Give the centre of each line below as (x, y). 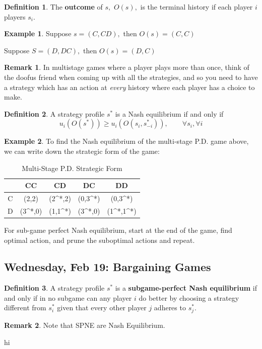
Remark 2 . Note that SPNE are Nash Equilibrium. (85, 325)
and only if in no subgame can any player (68, 297)
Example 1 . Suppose (38, 33)
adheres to (170, 308)
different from (25, 308)
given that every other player (102, 308)
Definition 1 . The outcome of (53, 7)
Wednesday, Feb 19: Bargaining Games (108, 267)
